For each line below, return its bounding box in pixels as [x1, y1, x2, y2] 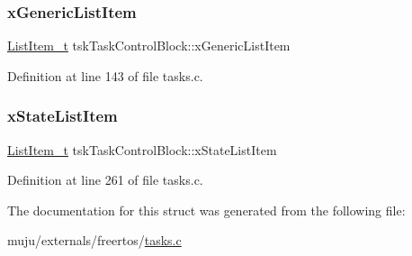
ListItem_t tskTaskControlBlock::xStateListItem [7, 140, 277, 159]
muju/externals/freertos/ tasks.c [7, 231, 182, 250]
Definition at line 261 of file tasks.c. [7, 170, 203, 189]
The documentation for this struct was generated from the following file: [7, 200, 406, 219]
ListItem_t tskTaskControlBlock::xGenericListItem [7, 36, 291, 55]
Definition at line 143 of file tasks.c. [7, 66, 203, 85]
